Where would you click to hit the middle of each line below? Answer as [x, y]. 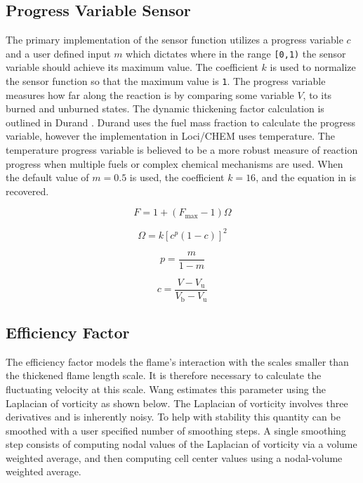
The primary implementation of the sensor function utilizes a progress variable [174, 40]
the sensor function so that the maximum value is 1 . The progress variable [166, 81]
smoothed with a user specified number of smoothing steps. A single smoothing [176, 430]
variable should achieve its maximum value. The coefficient [132, 67]
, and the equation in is [306, 177]
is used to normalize [313, 67]
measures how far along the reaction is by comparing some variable [150, 94]
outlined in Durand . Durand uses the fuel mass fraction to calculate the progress [181, 122]
